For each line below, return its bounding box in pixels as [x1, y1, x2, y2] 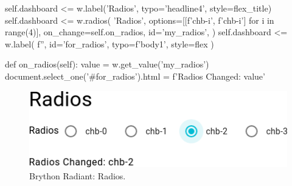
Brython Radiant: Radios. [29, 169, 126, 182]
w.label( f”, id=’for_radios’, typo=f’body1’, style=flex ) [5, 37, 214, 50]
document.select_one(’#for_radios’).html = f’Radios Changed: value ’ [5, 69, 265, 82]
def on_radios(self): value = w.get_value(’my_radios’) [5, 58, 209, 71]
